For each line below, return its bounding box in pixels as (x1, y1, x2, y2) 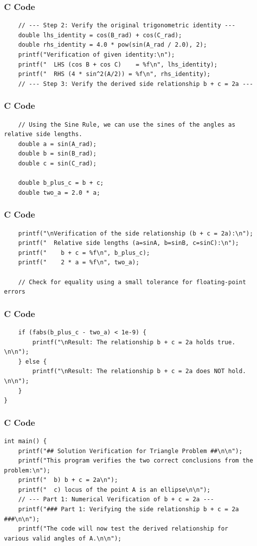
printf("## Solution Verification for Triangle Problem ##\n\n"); (18, 447, 243, 455)
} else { (18, 358, 47, 365)
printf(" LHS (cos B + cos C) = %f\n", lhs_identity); (18, 61, 218, 68)
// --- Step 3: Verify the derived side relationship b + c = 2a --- (18, 80, 254, 87)
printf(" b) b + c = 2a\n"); (18, 476, 118, 484)
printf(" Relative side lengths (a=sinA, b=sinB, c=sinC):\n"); (18, 239, 239, 247)
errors (4, 288, 25, 296)
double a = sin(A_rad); (18, 140, 97, 148)
